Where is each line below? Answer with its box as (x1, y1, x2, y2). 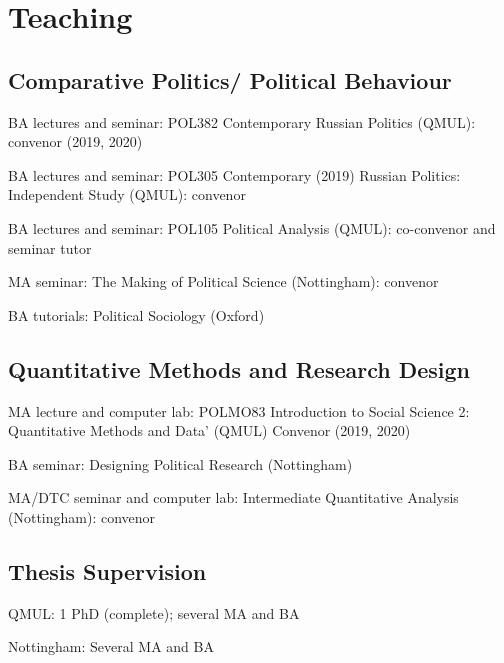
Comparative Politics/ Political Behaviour (8, 64, 452, 95)
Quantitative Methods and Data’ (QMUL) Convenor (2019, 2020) (8, 420, 411, 441)
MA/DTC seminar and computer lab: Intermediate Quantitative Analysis (8, 487, 459, 508)
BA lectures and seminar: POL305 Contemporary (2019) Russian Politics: (8, 164, 461, 185)
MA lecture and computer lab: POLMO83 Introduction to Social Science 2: (8, 400, 470, 421)
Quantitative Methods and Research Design (8, 353, 471, 384)
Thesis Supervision (8, 555, 207, 586)
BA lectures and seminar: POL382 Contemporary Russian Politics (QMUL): (8, 111, 476, 132)
